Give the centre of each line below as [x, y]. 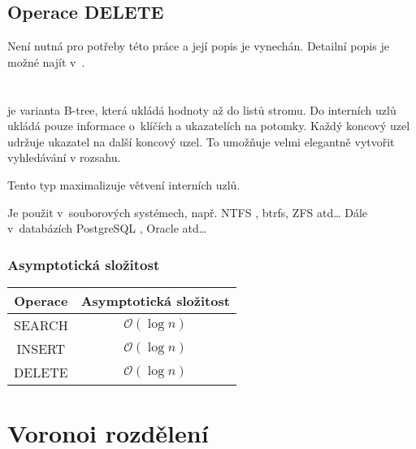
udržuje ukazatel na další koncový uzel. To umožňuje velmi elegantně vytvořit [201, 141]
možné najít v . [46, 61]
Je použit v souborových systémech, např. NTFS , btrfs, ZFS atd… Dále [188, 212]
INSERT [41, 348]
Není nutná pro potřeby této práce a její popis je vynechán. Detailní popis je [198, 46]
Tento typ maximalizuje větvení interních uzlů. [124, 184]
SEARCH [41, 325]
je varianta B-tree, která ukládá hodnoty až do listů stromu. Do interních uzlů [202, 109]
